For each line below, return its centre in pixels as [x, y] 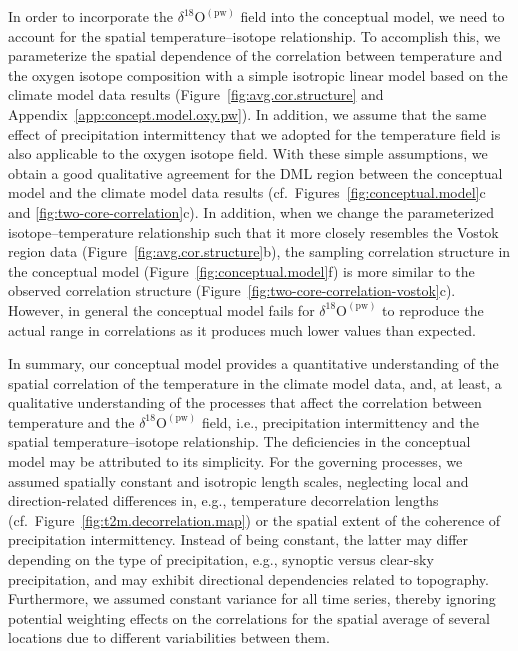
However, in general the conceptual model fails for [161, 309]
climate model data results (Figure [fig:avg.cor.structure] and [196, 94]
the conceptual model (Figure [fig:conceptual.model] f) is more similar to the [241, 270]
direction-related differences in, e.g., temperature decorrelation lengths [223, 500]
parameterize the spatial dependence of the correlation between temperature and [255, 55]
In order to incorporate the [91, 16]
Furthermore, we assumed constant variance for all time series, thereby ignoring [252, 598]
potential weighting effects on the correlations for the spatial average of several [249, 617]
